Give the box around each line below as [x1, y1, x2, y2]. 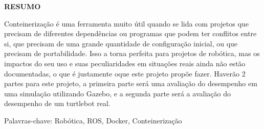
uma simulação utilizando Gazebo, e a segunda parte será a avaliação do [4, 88, 231, 98]
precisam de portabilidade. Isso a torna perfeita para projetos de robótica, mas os [4, 48, 260, 59]
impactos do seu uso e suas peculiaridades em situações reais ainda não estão [4, 58, 246, 68]
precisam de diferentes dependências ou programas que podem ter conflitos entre [4, 28, 257, 39]
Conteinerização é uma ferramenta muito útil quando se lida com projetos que [4, 18, 249, 29]
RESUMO [4, 1, 41, 11]
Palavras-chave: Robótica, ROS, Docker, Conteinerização [4, 115, 182, 125]
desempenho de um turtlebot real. [4, 98, 111, 109]
